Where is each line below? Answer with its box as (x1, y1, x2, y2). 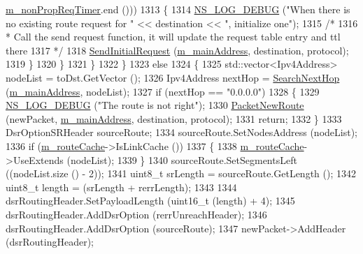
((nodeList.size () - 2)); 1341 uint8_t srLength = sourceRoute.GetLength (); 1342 (6, 166, 356, 181)
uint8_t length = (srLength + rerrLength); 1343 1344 (6, 179, 237, 194)
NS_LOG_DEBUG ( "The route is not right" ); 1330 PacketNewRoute (6, 98, 304, 112)
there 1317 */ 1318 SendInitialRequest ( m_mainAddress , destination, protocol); (6, 43, 349, 57)
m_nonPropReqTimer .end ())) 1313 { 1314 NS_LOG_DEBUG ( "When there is (6, 2, 350, 16)
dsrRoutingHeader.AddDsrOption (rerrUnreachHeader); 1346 (6, 207, 267, 221)
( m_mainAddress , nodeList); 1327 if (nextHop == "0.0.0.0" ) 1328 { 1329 (6, 84, 320, 98)
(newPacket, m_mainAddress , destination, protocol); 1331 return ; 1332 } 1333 (6, 111, 342, 126)
